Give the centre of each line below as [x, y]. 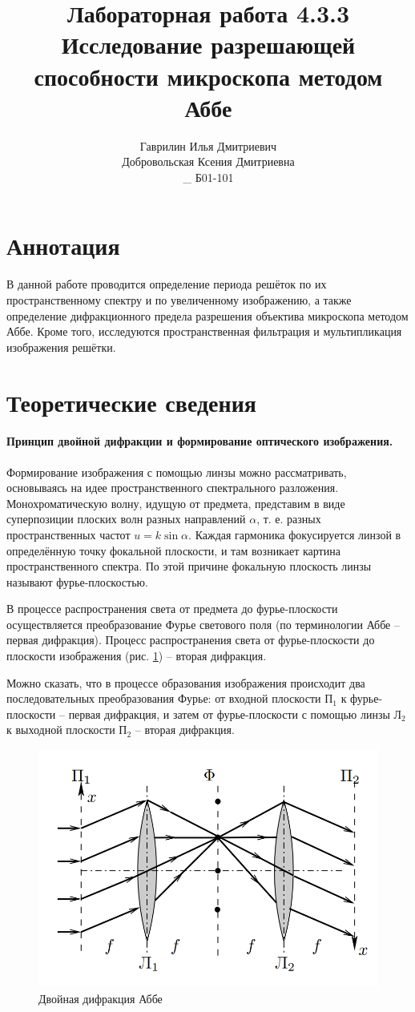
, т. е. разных [289, 519]
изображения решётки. [61, 347]
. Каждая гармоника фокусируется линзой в [295, 534]
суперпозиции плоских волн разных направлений [126, 519]
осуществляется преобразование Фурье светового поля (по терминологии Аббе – [203, 624]
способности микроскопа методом [208, 76]
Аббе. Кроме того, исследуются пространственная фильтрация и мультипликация [204, 331]
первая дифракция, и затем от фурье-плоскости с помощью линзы [229, 714]
